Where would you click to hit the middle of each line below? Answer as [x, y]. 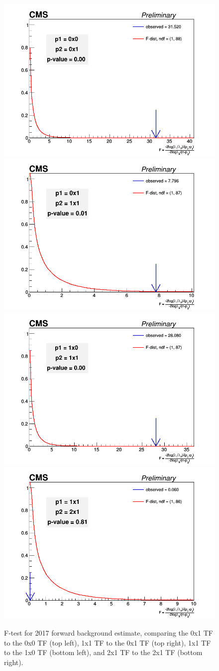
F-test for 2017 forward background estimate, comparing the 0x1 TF [109, 633]
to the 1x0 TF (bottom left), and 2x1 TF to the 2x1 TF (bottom [103, 652]
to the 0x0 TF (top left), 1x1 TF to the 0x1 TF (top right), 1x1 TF [108, 642]
